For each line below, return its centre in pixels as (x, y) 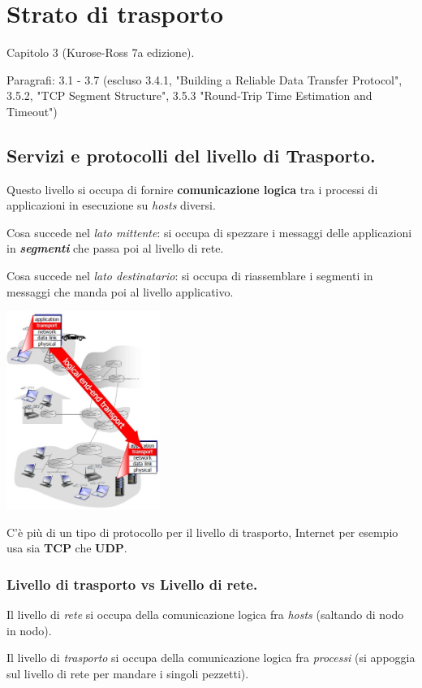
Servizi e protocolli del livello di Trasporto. (191, 155)
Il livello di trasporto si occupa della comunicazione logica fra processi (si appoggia (211, 658)
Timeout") (32, 111)
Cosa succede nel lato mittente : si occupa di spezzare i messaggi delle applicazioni (209, 232)
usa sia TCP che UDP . (67, 548)
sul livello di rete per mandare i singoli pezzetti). (128, 673)
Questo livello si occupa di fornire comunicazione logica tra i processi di (192, 189)
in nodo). (29, 630)
